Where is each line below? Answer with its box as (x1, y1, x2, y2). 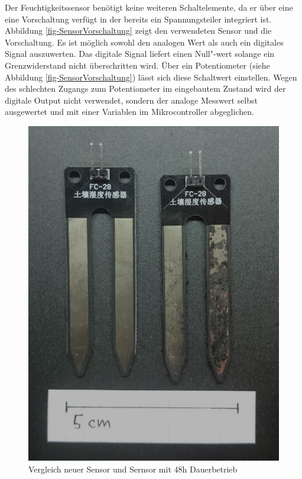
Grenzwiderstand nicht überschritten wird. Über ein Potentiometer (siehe (5, 59, 270, 71)
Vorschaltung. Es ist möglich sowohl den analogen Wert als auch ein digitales (5, 36, 284, 48)
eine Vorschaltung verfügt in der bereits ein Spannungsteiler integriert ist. (5, 12, 272, 25)
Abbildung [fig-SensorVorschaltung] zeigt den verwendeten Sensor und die (5, 24, 272, 37)
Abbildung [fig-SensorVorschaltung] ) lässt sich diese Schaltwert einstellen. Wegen (5, 70, 297, 83)
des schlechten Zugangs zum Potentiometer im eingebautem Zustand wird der (5, 82, 286, 95)
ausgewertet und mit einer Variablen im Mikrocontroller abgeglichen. (5, 105, 254, 118)
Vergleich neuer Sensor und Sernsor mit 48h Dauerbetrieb (28, 462, 238, 475)
